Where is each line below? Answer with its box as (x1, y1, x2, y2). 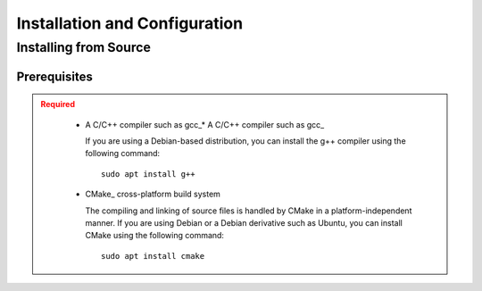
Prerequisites (16, 69, 93, 84)
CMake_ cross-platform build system (85, 188, 220, 200)
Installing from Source (16, 39, 152, 55)
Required (40, 99, 76, 110)
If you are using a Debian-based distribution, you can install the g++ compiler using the (85, 136, 406, 146)
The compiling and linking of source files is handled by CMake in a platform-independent (85, 205, 412, 216)
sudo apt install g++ (101, 169, 195, 179)
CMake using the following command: (85, 230, 225, 241)
